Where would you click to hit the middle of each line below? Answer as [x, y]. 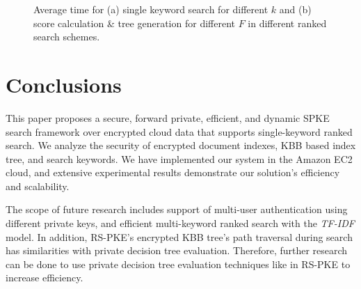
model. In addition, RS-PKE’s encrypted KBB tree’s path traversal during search [179, 236]
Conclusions [64, 84]
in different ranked [287, 23]
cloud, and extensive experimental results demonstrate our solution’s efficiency [173, 172]
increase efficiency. [45, 278]
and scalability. [38, 186]
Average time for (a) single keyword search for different [151, 9]
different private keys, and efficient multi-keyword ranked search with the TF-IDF [180, 223]
